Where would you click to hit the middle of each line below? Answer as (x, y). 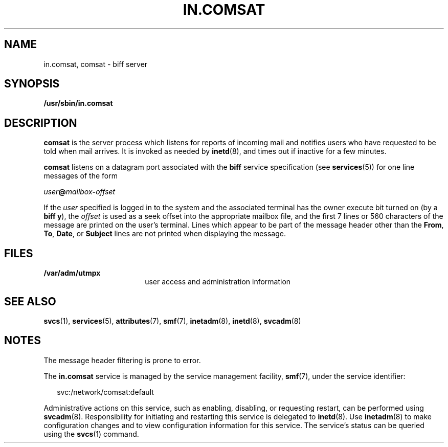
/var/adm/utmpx (72, 273)
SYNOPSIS (32, 84)
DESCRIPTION (41, 123)
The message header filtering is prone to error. (122, 360)
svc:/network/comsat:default (105, 392)
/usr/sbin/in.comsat (78, 103)
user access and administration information (218, 282)
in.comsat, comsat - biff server (96, 64)
